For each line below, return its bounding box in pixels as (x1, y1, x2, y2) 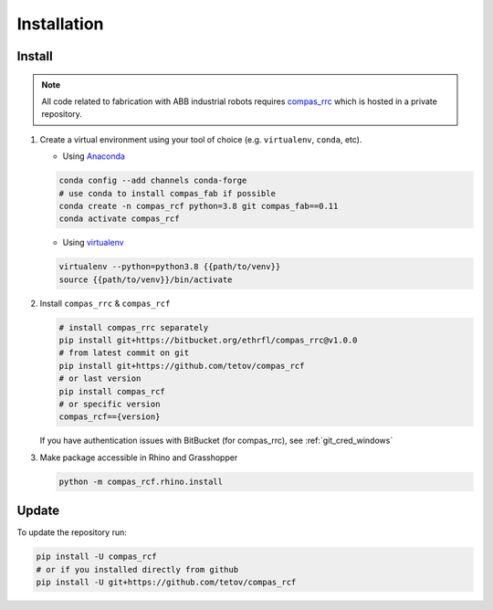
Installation (16, 14, 104, 34)
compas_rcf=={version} (58, 412, 161, 422)
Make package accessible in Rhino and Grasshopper (39, 452, 238, 463)
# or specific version (58, 398, 161, 409)
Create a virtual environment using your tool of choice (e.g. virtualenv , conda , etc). (39, 133, 362, 145)
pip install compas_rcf (58, 386, 166, 396)
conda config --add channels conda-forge (58, 175, 247, 186)
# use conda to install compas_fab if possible (58, 188, 276, 198)
